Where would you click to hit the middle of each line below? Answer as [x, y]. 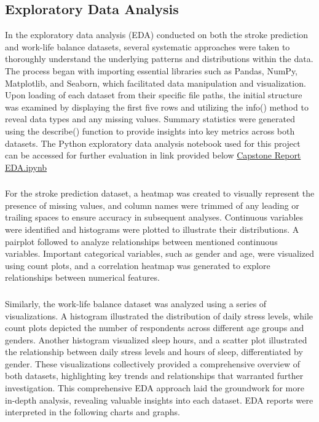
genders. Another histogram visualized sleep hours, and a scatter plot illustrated [156, 339]
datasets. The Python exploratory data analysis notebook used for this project [153, 143]
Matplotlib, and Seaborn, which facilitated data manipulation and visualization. [156, 83]
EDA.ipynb [26, 167]
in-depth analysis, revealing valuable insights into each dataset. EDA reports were [159, 400]
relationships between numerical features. [82, 277]
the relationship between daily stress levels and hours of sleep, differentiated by [154, 352]
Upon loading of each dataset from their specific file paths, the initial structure [154, 95]
